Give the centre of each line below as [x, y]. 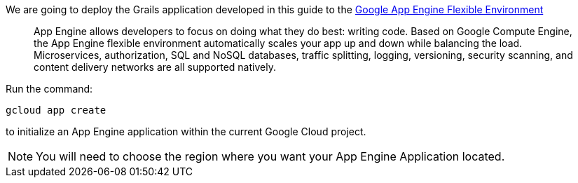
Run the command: [49, 89]
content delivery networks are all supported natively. [155, 67]
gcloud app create [56, 110]
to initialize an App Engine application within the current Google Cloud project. [186, 131]
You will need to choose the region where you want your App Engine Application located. [270, 156]
